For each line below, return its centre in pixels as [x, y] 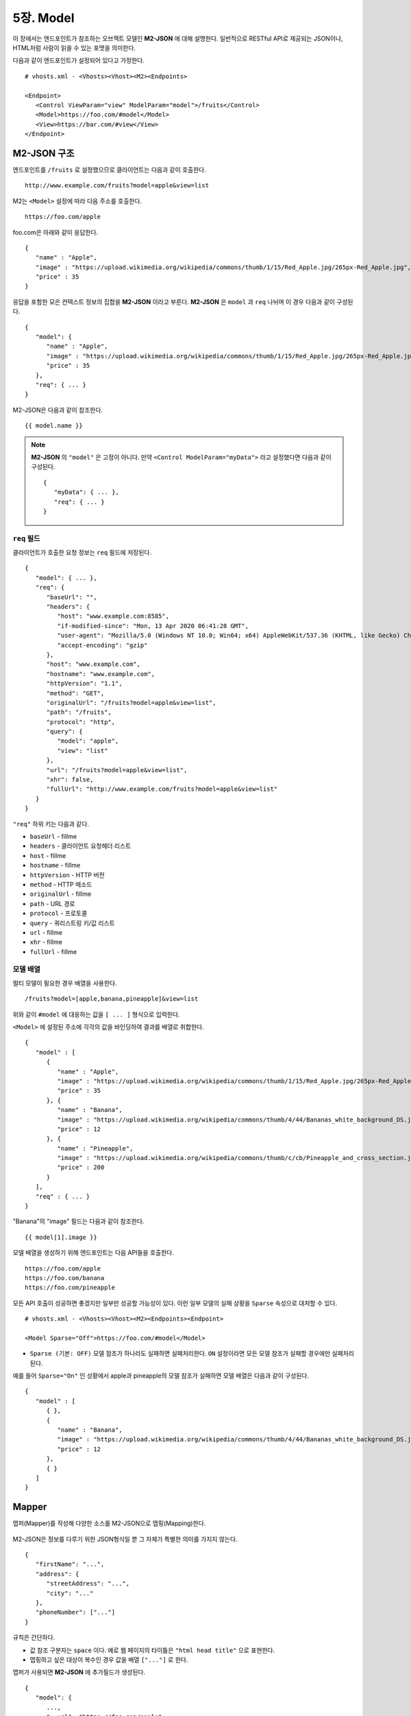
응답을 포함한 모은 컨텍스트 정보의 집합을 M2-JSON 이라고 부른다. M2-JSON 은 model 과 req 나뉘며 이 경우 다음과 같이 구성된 [183, 301]
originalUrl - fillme [61, 894]
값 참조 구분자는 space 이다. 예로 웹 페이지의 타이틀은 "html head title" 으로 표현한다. [152, 1650]
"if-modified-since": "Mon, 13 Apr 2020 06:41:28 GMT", [153, 626]
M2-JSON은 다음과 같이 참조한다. [58, 410]
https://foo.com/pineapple [70, 1288]
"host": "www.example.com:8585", [113, 616]
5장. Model [43, 18]
